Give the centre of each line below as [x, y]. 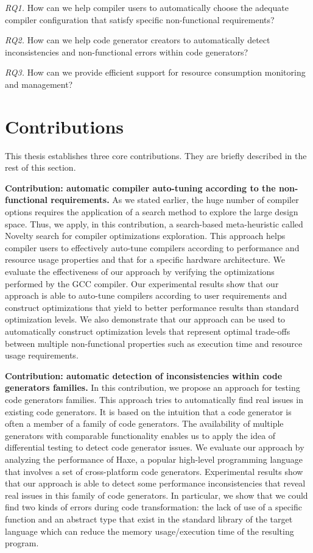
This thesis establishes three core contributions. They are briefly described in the [156, 155]
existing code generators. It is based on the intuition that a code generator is [148, 411]
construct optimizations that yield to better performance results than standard [152, 307]
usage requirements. [42, 355]
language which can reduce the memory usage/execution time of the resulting [149, 531]
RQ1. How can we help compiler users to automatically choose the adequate [147, 7]
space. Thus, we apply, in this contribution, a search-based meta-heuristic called [154, 223]
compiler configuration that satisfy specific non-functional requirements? [140, 19]
